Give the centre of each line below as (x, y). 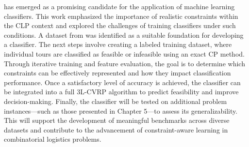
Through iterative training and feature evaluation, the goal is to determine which (124, 63)
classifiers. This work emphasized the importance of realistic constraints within (121, 16)
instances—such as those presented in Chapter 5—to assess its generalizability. (121, 110)
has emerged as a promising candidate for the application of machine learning (119, 6)
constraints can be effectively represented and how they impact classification (117, 73)
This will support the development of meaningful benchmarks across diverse (117, 120)
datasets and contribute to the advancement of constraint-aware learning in (116, 129)
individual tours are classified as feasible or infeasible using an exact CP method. (124, 53)
